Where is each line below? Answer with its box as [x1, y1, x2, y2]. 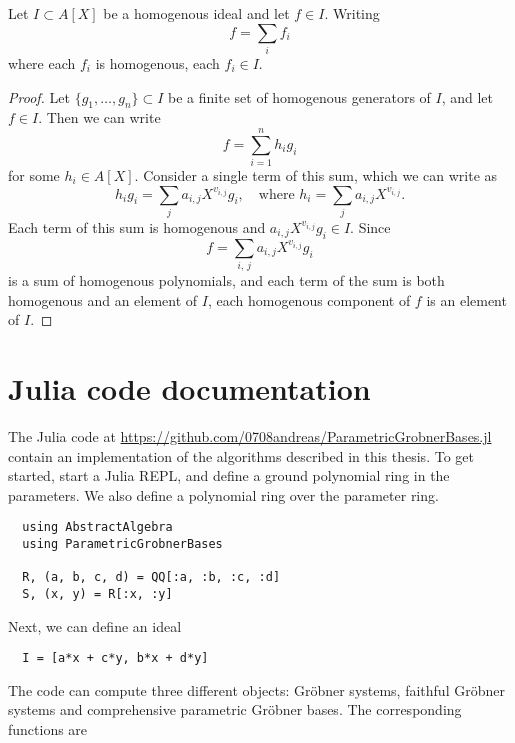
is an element [426, 289, 507, 310]
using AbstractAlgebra [22, 520, 173, 535]
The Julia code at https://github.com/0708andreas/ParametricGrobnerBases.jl [8, 425, 492, 446]
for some [8, 165, 60, 186]
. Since [350, 216, 391, 237]
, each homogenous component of [207, 289, 411, 310]
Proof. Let [8, 86, 70, 107]
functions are [8, 719, 88, 740]
